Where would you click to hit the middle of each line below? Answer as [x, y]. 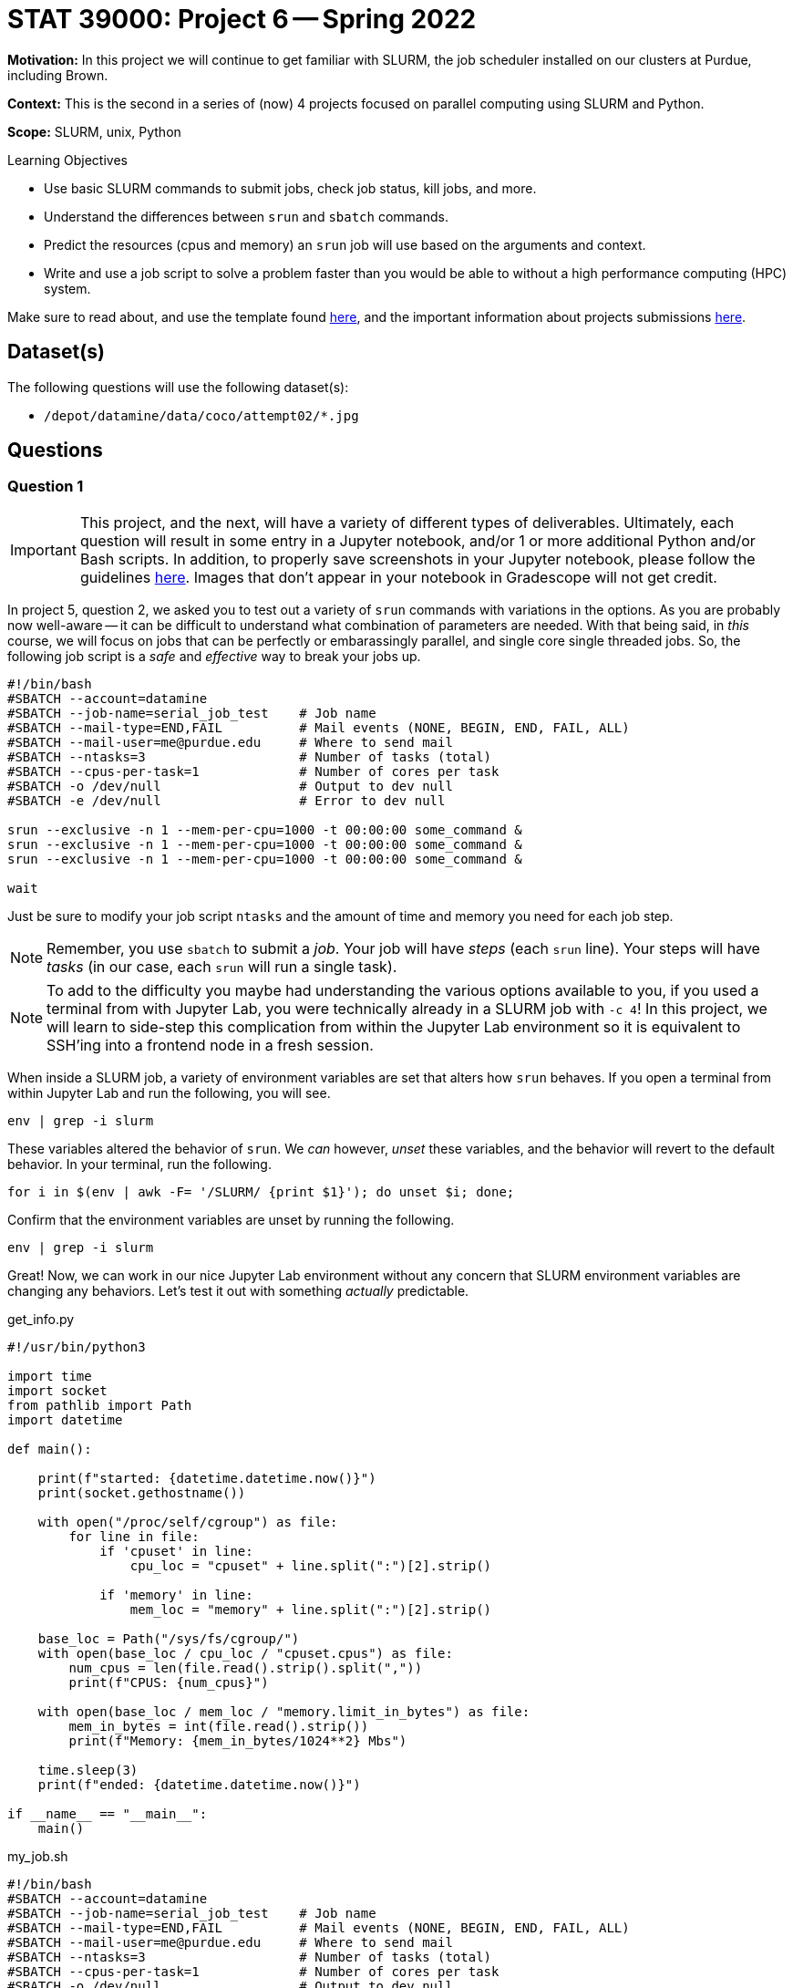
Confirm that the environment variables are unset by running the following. [231, 1219]
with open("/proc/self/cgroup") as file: [188, 1522]
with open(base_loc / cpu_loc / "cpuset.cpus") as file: [245, 1653]
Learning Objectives [67, 160]
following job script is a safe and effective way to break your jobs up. [214, 656]
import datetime [65, 1419]
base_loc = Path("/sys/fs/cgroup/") [169, 1638]
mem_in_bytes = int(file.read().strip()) [219, 1726]
